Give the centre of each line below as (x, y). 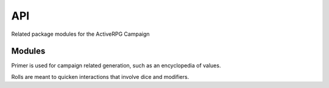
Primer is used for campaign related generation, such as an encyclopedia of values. (116, 66)
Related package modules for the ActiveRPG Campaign (80, 34)
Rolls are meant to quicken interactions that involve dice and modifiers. (100, 76)
